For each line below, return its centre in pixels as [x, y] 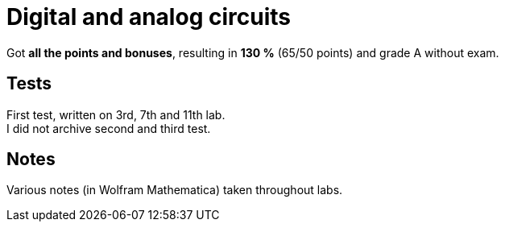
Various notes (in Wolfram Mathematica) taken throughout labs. [175, 190]
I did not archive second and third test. [109, 128]
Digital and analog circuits [149, 17]
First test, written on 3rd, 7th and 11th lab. [116, 114]
